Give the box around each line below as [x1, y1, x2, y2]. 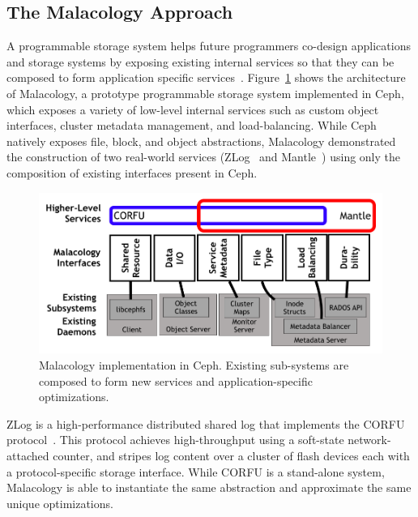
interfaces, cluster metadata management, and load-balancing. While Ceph [6, 117, 377, 134]
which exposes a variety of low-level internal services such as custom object [6, 100, 379, 117]
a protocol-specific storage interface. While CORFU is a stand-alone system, [6, 463, 385, 480]
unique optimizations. [6, 494, 113, 511]
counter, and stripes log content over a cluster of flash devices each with [53, 446, 410, 464]
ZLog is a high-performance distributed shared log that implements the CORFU [6, 415, 405, 432]
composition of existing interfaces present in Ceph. [6, 164, 258, 181]
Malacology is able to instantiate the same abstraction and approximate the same [6, 479, 412, 496]
